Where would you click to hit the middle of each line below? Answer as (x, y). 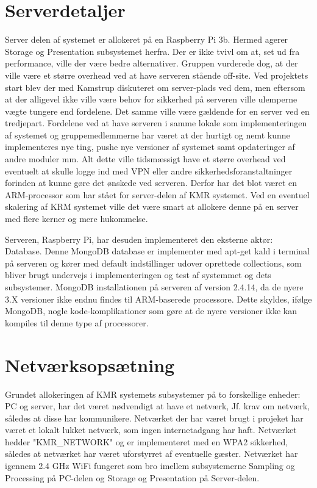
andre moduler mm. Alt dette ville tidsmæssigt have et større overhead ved (145, 159)
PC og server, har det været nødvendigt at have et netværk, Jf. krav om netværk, (158, 406)
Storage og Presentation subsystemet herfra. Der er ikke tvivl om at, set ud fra (152, 51)
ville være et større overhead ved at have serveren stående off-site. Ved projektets (157, 75)
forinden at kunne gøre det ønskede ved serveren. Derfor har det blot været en (151, 183)
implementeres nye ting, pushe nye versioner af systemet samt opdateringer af (150, 147)
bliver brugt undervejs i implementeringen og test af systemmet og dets (138, 275)
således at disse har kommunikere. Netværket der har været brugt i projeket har (154, 418)
